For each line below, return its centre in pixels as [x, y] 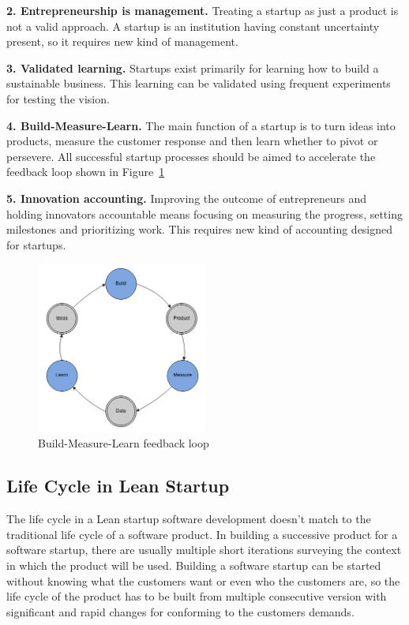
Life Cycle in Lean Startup [118, 486]
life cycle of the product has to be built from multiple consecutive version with [197, 596]
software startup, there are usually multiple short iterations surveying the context [204, 550]
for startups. [36, 244]
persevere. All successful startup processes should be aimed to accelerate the [191, 156]
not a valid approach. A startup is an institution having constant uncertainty [193, 26]
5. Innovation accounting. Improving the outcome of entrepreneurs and [187, 198]
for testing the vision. [58, 98]
